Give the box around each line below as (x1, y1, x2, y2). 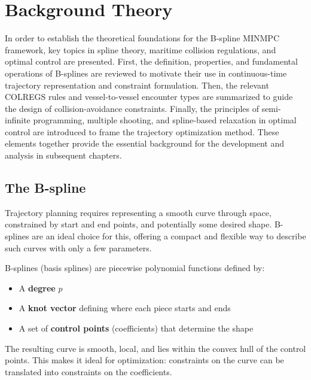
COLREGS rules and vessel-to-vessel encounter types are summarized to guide (5, 90, 293, 103)
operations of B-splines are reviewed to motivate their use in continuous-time (5, 66, 287, 79)
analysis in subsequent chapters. (5, 149, 122, 162)
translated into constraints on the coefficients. (5, 365, 172, 378)
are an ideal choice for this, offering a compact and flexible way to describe (32, 230, 306, 242)
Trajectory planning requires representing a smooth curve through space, (5, 206, 272, 218)
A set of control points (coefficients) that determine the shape (19, 322, 254, 335)
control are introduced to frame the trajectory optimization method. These (5, 125, 279, 138)
